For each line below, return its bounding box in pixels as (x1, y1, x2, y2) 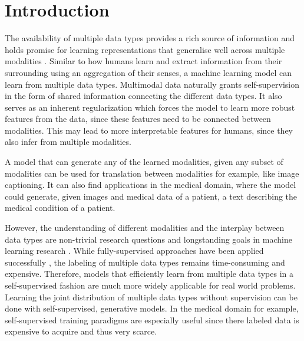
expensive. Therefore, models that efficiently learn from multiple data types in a (5, 267, 293, 280)
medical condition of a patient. (5, 201, 115, 214)
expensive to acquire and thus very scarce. (5, 325, 157, 337)
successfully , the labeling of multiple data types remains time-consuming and (5, 256, 285, 268)
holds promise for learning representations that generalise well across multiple (5, 43, 285, 55)
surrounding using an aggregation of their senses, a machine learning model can (5, 66, 292, 78)
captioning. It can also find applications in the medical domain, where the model (5, 178, 296, 191)
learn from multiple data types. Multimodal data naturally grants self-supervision (5, 78, 299, 90)
